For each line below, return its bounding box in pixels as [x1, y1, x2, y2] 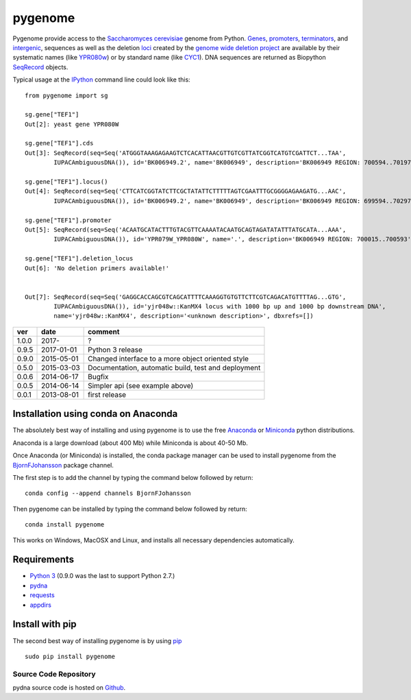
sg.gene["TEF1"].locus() [25, 178, 108, 186]
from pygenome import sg [25, 91, 108, 99]
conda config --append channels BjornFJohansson [25, 490, 191, 497]
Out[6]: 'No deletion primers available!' [25, 264, 170, 272]
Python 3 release [88, 345, 143, 354]
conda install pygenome [25, 521, 105, 529]
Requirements [12, 554, 75, 566]
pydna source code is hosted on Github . [12, 684, 126, 692]
